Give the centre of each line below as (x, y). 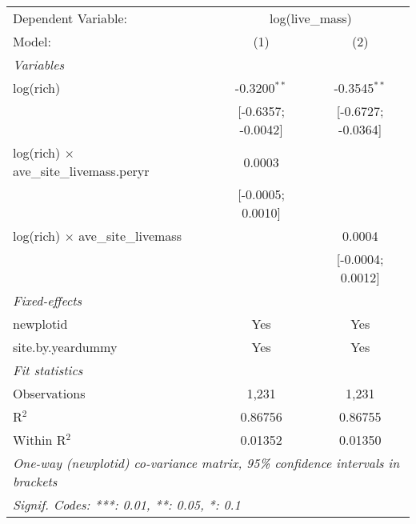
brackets (35, 481)
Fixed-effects (48, 300)
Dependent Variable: (70, 18)
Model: (32, 41)
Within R (40, 440)
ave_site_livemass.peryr (81, 171)
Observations (49, 393)
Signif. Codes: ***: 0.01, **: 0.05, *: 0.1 (127, 504)
